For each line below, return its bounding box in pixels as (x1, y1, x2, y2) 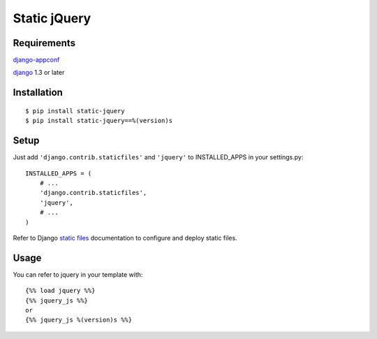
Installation (13, 87, 63, 99)
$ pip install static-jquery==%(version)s (25, 117, 173, 125)
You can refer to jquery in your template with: (13, 270, 143, 279)
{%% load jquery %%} (25, 287, 96, 295)
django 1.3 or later (13, 68, 65, 77)
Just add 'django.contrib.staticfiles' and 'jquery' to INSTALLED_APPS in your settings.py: (13, 153, 304, 161)
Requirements (13, 37, 76, 49)
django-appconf (13, 56, 60, 64)
